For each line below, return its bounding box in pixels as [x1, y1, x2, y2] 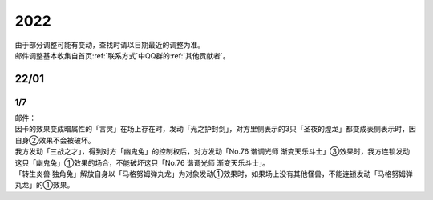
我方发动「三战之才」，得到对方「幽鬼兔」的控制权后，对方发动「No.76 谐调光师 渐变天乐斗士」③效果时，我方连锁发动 [14, 146, 411, 156]
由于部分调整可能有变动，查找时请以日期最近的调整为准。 [14, 40, 204, 50]
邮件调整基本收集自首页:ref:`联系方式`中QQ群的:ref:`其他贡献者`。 [14, 50, 230, 60]
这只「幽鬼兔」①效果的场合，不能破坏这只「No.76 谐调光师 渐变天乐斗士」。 [14, 158, 270, 167]
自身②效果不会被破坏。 [14, 135, 95, 145]
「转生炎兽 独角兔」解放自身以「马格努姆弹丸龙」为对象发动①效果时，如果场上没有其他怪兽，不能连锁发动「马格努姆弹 [14, 169, 413, 179]
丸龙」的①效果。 [14, 180, 75, 190]
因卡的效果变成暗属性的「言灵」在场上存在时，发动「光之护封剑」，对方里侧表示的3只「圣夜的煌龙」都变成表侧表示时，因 [14, 124, 416, 134]
